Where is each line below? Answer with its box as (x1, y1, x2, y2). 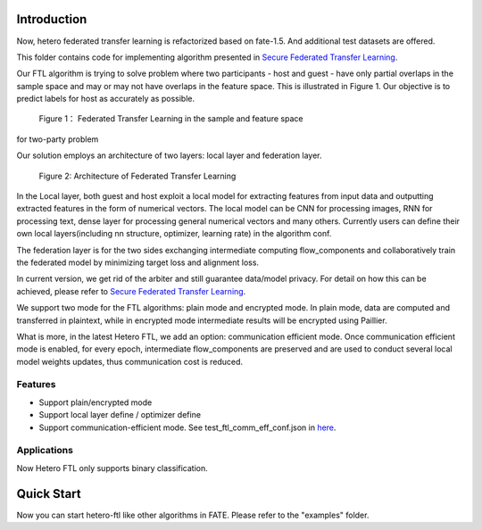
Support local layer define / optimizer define (38, 410, 201, 420)
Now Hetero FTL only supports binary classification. (16, 462, 209, 473)
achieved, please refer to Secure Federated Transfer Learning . (16, 286, 246, 296)
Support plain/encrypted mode (38, 397, 153, 408)
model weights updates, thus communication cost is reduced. (16, 356, 244, 367)
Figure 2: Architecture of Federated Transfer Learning (38, 170, 237, 181)
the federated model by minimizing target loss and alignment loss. (16, 257, 259, 268)
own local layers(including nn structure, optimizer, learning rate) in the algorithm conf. (16, 228, 332, 239)
